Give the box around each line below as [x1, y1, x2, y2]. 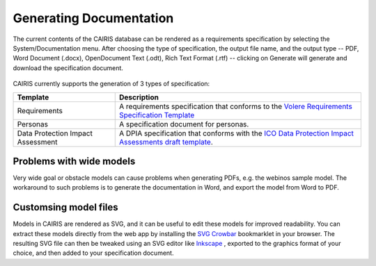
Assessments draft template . [119, 137, 214, 147]
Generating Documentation [13, 10, 174, 26]
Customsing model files [13, 201, 118, 213]
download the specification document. [13, 63, 123, 72]
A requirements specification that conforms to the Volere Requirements [119, 101, 353, 111]
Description [119, 92, 159, 102]
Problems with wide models [13, 155, 136, 167]
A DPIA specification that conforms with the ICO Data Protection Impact [119, 128, 354, 138]
